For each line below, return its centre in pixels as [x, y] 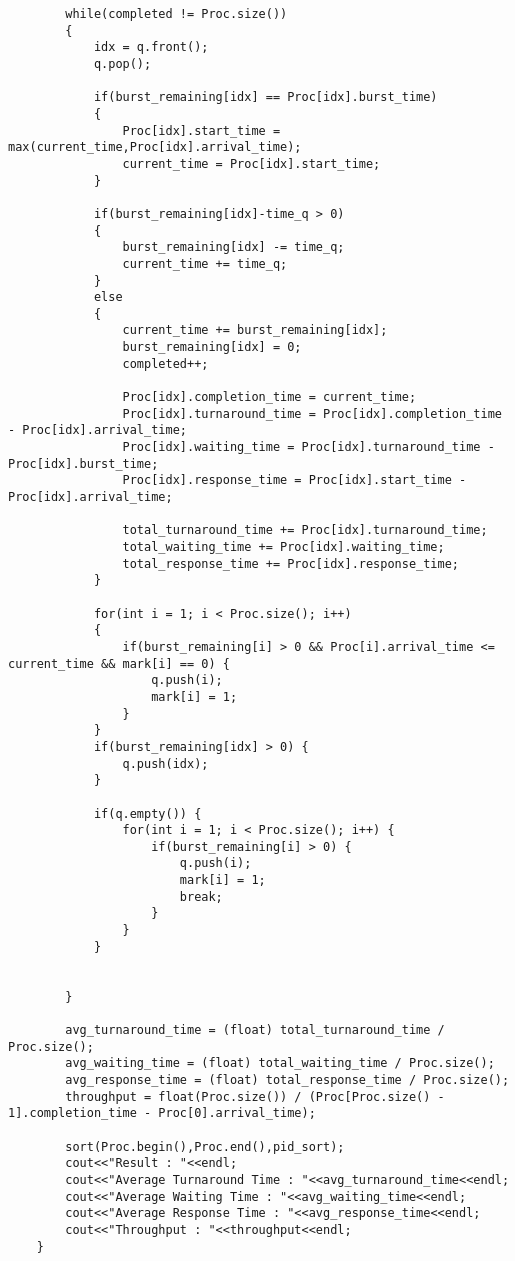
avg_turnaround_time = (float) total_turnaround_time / [255, 1030]
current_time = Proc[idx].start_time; [251, 163]
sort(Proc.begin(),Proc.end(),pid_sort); [205, 1146]
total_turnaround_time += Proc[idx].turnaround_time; [305, 530]
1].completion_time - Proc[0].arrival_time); [162, 1113]
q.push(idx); [165, 763]
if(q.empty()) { [147, 813]
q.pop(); [122, 63]
